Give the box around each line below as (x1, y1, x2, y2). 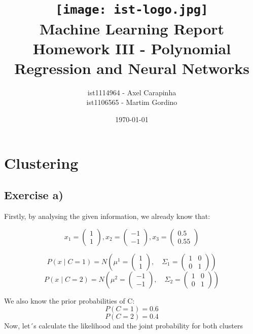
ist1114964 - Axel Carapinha (87, 87, 176, 97)
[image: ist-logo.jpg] (55, 3, 208, 17)
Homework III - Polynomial (32, 38, 231, 58)
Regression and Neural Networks (14, 57, 249, 78)
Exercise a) (4, 187, 63, 203)
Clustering (4, 152, 79, 173)
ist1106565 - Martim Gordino (86, 97, 177, 107)
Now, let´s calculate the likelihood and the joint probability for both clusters (4, 320, 243, 331)
